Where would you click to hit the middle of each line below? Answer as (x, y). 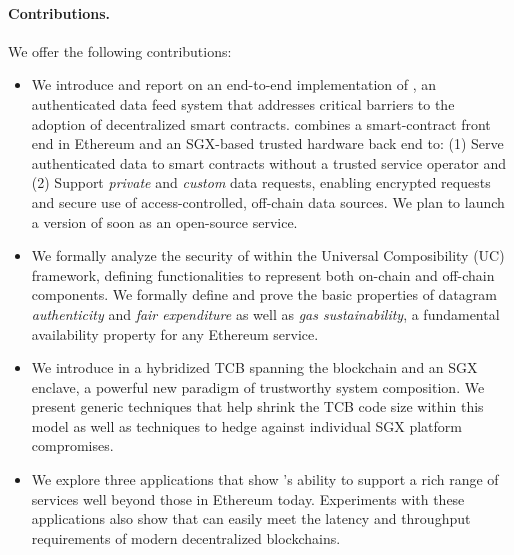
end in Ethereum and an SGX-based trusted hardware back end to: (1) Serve (267, 143)
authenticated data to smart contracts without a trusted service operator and (269, 162)
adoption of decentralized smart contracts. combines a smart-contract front (261, 123)
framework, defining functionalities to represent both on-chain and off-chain (263, 274)
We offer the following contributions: (120, 50)
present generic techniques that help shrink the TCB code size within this (257, 406)
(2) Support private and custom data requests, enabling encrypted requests (261, 182)
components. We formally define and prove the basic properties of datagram (264, 294)
